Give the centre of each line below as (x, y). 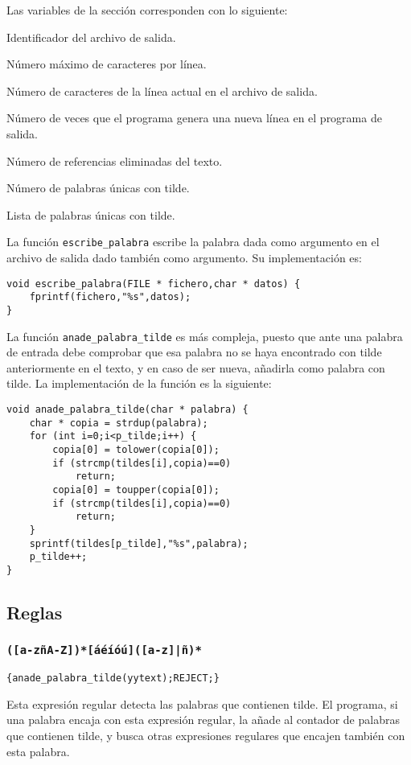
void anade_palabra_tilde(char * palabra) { (127, 409)
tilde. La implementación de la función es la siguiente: (139, 383)
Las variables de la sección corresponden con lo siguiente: (147, 10)
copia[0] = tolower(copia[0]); (136, 449)
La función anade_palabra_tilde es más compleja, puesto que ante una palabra (205, 336)
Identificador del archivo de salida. (91, 37)
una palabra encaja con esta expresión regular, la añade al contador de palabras (203, 720)
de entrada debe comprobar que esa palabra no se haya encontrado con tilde (194, 352)
